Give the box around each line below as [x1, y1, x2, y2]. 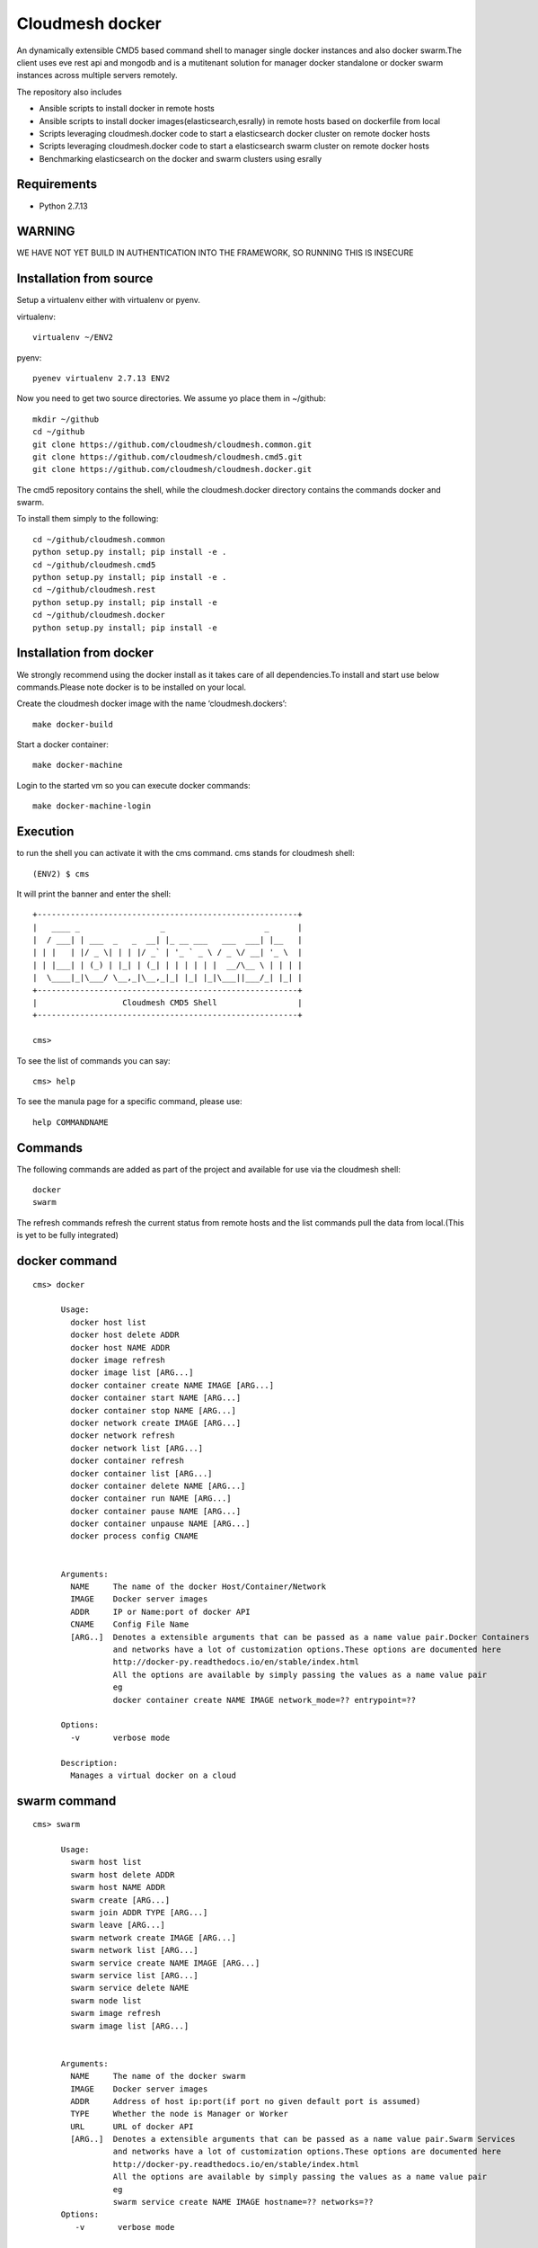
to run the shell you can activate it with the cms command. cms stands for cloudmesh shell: [16, 848, 355, 859]
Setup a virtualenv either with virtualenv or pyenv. [16, 295, 201, 306]
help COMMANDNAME [32, 1117, 109, 1128]
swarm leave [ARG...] [70, 1920, 166, 1931]
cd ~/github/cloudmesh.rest [32, 584, 156, 595]
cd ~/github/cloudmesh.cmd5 [32, 559, 156, 570]
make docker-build [32, 719, 114, 729]
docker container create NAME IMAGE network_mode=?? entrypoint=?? [112, 1695, 417, 1705]
